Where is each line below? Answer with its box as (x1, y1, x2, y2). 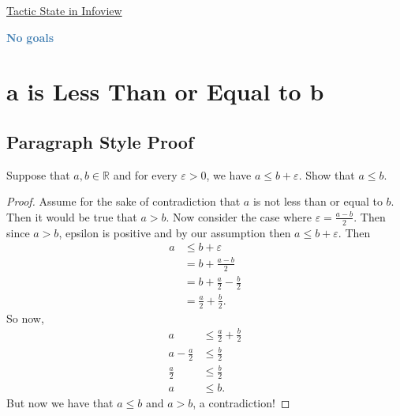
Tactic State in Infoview (6, 2, 122, 18)
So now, (6, 309, 44, 326)
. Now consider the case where (166, 208, 312, 225)
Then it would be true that (6, 208, 137, 225)
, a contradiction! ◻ (193, 395, 290, 411)
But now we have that (6, 395, 114, 411)
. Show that (298, 166, 355, 183)
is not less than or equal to (252, 193, 383, 210)
